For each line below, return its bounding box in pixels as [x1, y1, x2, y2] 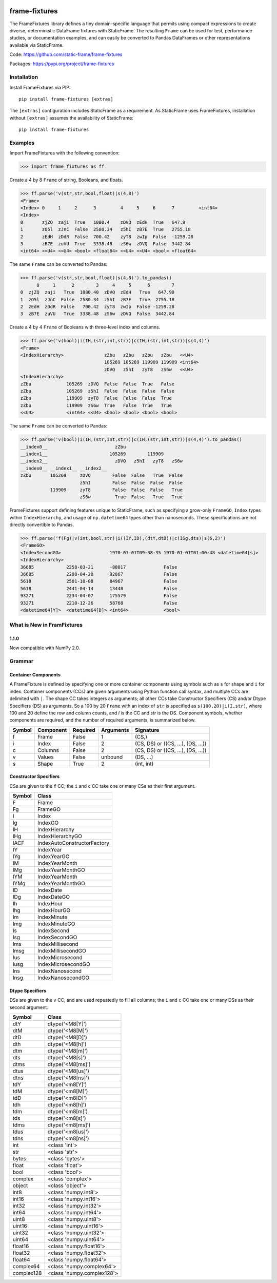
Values [37, 753, 54, 761]
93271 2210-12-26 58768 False [20, 600, 177, 606]
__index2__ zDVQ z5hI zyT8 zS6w [20, 458, 183, 464]
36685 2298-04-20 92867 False [20, 571, 177, 577]
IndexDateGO [37, 893, 70, 901]
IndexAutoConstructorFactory [37, 840, 110, 847]
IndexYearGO [37, 853, 70, 860]
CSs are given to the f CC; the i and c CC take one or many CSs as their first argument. [9, 783, 196, 789]
